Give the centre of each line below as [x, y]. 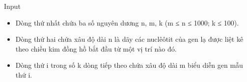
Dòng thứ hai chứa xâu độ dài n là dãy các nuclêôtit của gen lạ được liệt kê [129, 39]
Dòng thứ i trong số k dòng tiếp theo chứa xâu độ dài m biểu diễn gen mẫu [129, 65]
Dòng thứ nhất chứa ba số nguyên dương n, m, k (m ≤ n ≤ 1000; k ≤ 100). [127, 22]
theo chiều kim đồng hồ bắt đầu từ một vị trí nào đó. [96, 48]
